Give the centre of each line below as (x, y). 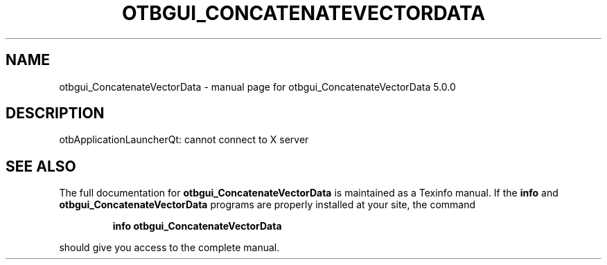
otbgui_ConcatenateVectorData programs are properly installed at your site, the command (267, 205)
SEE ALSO (41, 166)
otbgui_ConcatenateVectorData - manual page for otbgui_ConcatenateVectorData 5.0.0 (257, 86)
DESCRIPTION (55, 113)
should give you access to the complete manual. (169, 248)
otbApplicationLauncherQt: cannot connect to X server (184, 140)
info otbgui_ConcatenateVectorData (197, 226)
